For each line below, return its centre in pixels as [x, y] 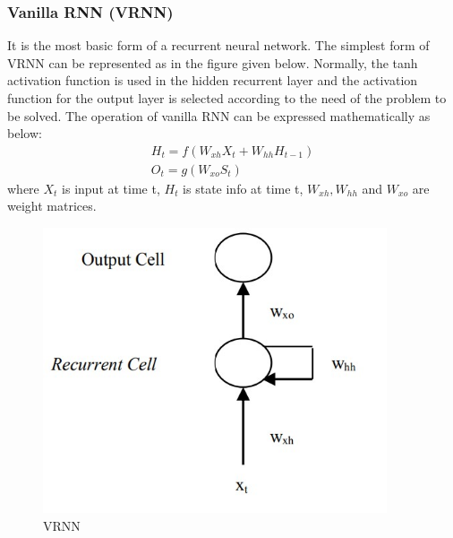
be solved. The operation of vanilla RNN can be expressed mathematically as [219, 115]
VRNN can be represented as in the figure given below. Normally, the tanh [213, 62]
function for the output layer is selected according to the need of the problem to [227, 98]
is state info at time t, [243, 188]
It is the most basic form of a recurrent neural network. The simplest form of [218, 45]
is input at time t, [111, 188]
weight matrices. [52, 206]
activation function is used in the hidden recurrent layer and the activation [213, 80]
